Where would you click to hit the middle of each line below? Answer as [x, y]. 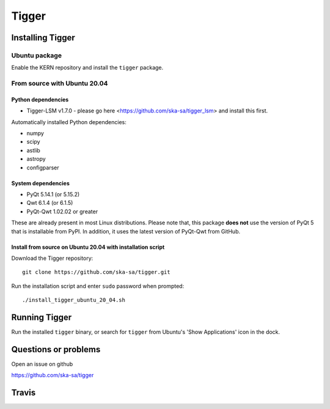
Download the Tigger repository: [52, 258]
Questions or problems [56, 349]
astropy [36, 159]
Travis [24, 393]
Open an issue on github [42, 364]
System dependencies [40, 183]
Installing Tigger [43, 38]
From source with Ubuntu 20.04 [60, 84]
